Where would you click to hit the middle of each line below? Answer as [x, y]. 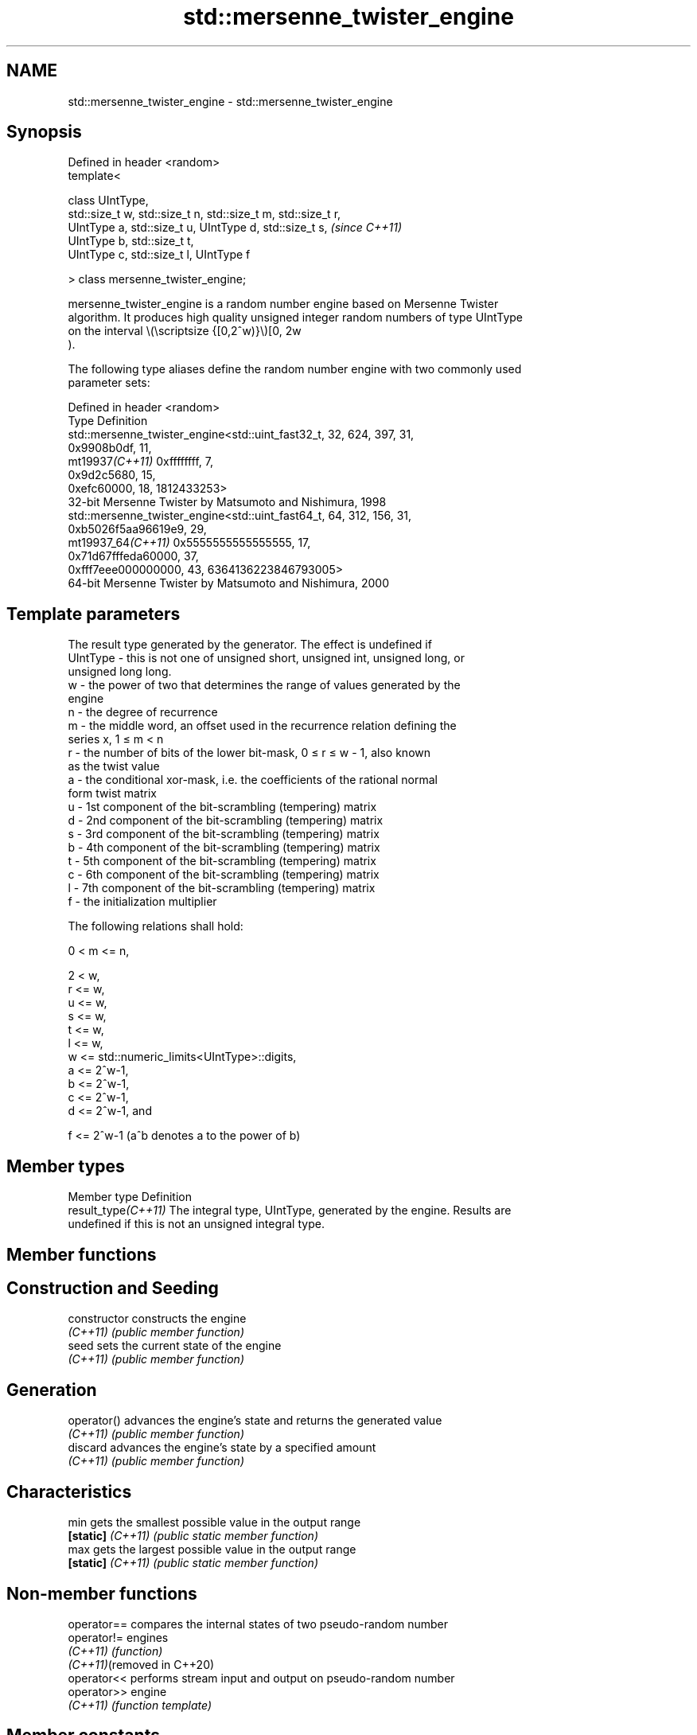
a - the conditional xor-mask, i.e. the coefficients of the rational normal [253, 780]
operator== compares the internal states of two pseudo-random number [258, 1624]
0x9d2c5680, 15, [112, 475]
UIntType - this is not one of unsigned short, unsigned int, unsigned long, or [266, 658]
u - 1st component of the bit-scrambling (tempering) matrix [222, 807]
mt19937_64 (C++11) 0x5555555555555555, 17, [189, 543]
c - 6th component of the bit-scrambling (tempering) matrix [224, 875]
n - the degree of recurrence [143, 712]
